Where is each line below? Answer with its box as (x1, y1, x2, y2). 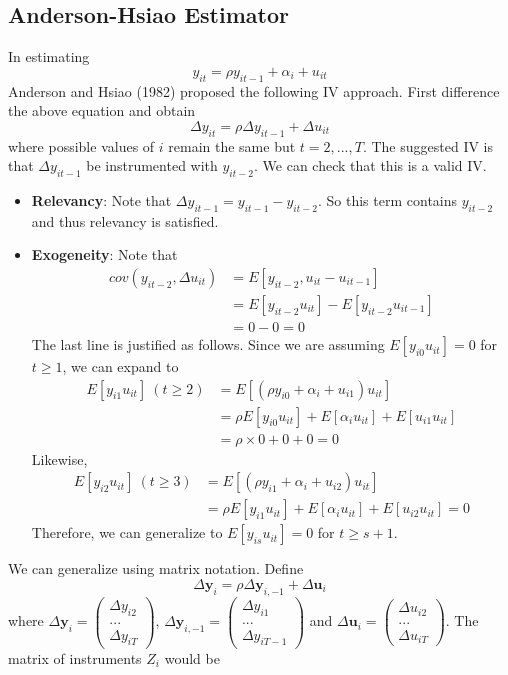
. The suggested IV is (362, 135, 494, 156)
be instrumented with (86, 155, 218, 176)
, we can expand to (62, 356, 179, 377)
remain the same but (168, 135, 296, 156)
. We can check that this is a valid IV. (254, 155, 487, 176)
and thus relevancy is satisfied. (31, 210, 219, 231)
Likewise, (31, 448, 88, 469)
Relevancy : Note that (31, 189, 172, 210)
